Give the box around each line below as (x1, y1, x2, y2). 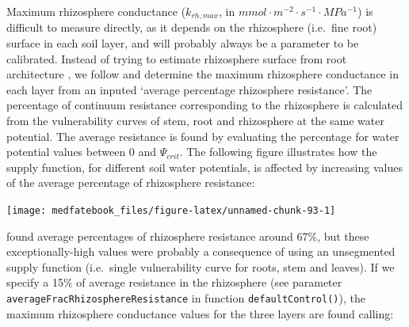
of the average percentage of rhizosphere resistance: (6, 174, 255, 191)
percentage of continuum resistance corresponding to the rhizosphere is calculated (6, 97, 403, 113)
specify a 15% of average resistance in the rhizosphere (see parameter (6, 274, 342, 291)
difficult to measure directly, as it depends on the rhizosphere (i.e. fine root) (6, 19, 377, 36)
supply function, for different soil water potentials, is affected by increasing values (6, 158, 403, 175)
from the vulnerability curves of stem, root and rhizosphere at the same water (6, 112, 384, 129)
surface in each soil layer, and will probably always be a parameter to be (6, 35, 359, 51)
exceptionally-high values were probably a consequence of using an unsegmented (6, 243, 396, 260)
